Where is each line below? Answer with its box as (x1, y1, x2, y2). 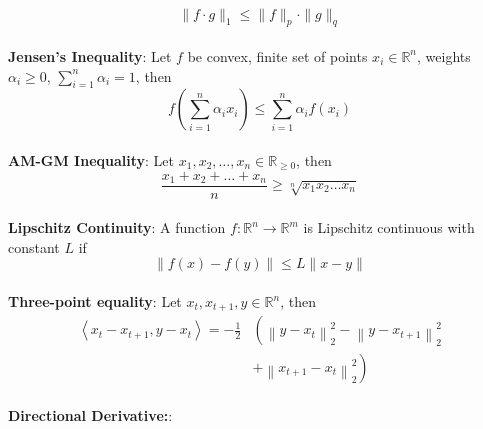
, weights (417, 45, 471, 66)
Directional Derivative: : (8, 405, 173, 426)
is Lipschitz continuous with (303, 217, 475, 238)
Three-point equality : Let (8, 291, 182, 311)
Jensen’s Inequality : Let (8, 45, 172, 66)
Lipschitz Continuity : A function (8, 217, 226, 238)
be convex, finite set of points (187, 45, 368, 66)
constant (8, 236, 60, 257)
